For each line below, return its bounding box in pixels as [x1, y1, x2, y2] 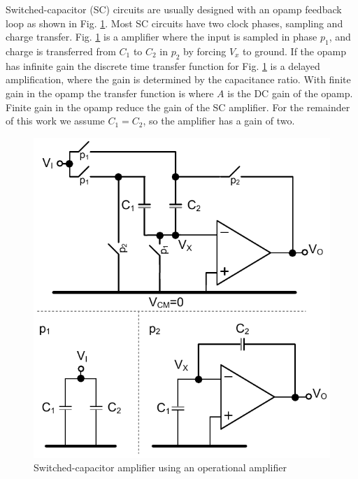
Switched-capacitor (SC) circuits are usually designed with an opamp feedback [6, 2, 342, 16]
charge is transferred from [6, 43, 116, 58]
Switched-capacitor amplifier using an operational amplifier [34, 460, 287, 475]
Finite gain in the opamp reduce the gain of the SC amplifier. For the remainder [6, 99, 350, 114]
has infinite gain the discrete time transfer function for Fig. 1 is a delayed [6, 58, 320, 73]
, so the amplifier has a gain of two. [143, 113, 295, 128]
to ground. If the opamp [243, 43, 346, 58]
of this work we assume [6, 113, 105, 128]
